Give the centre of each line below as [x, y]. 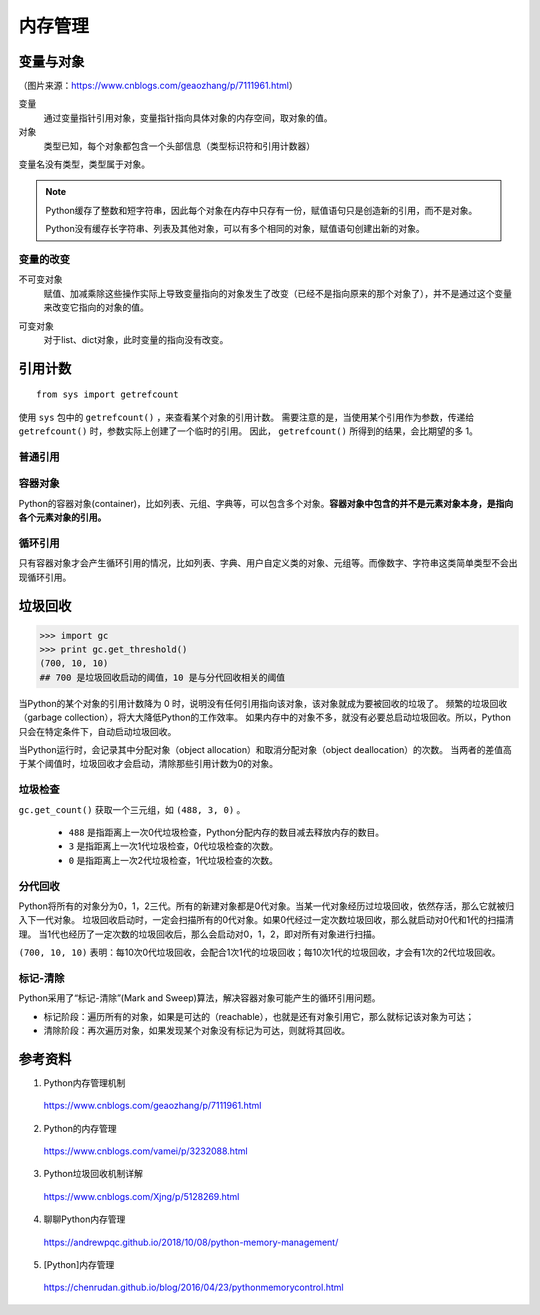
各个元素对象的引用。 [62, 517]
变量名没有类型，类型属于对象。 [84, 164]
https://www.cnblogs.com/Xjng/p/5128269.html [141, 1196]
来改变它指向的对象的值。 [96, 307]
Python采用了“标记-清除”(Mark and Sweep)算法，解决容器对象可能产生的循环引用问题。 [199, 998]
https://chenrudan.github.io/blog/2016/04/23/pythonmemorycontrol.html [193, 1287]
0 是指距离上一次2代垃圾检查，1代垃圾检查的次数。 [173, 860]
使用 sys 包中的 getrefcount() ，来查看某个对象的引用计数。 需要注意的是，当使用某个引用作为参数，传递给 [246, 417]
